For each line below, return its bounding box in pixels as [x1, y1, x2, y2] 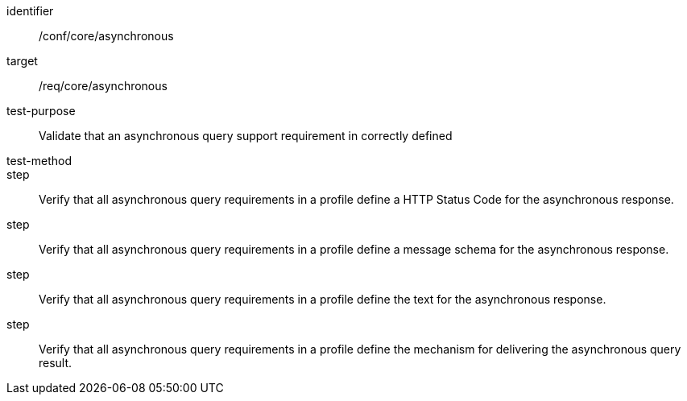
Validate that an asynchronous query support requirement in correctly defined [39, 129, 453, 143]
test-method [6, 154, 72, 167]
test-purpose [6, 104, 76, 118]
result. [39, 356, 72, 370]
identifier [6, 4, 54, 18]
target [6, 54, 38, 68]
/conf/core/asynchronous [39, 29, 174, 43]
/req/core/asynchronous [39, 79, 168, 93]
